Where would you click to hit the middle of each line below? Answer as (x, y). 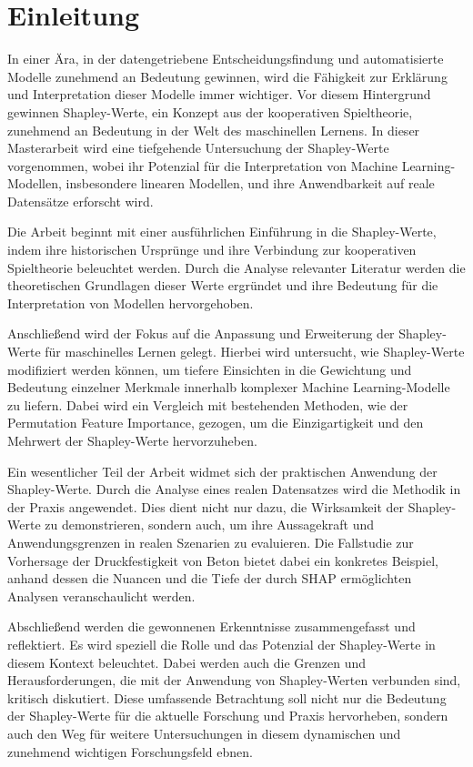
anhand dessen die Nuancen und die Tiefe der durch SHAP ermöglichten (210, 578)
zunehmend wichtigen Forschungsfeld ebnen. (130, 751)
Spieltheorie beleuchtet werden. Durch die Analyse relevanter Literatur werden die (236, 267)
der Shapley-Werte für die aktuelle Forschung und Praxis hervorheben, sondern (228, 716)
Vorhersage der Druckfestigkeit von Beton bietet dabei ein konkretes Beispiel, (223, 560)
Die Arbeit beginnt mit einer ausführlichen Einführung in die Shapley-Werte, (222, 232)
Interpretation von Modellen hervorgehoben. (131, 303)
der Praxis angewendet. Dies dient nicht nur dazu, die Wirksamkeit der (206, 506)
